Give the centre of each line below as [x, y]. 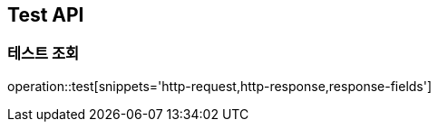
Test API [46, 15]
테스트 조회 [44, 54]
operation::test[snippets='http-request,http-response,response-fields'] [220, 86]
